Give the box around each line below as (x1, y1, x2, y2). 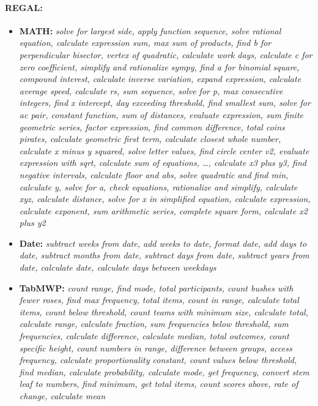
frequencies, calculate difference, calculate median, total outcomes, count (19, 329, 289, 342)
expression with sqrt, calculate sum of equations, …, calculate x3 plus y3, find (19, 156, 306, 169)
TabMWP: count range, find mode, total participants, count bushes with (19, 281, 294, 294)
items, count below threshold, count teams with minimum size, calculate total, (19, 305, 308, 318)
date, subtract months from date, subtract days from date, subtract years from (19, 249, 309, 261)
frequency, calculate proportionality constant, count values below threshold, (19, 353, 297, 366)
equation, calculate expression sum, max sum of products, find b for (19, 36, 272, 49)
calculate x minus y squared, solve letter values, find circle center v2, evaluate (19, 144, 309, 157)
